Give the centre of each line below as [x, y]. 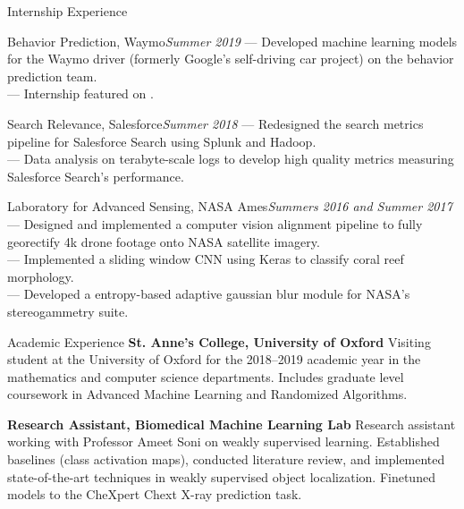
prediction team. [52, 76]
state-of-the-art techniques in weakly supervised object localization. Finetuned [221, 476]
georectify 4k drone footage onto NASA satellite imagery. [164, 241]
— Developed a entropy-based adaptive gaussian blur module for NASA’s [209, 294]
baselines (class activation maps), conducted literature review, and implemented [226, 459]
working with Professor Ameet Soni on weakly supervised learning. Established [224, 441]
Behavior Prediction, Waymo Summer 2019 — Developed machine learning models [232, 41]
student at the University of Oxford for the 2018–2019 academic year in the [214, 359]
